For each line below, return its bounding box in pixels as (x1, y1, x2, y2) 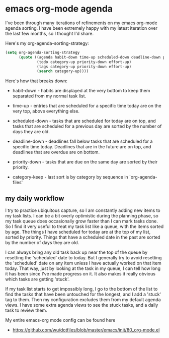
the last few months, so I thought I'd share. (5, 30, 94, 36)
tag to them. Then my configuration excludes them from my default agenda (5, 297, 161, 303)
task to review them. (5, 307, 48, 313)
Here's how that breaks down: (5, 78, 68, 84)
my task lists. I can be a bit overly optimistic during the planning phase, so (5, 213, 158, 219)
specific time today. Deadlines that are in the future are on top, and (12, 144, 151, 150)
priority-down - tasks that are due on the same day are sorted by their (12, 159, 158, 165)
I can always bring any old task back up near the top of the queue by (5, 249, 148, 255)
